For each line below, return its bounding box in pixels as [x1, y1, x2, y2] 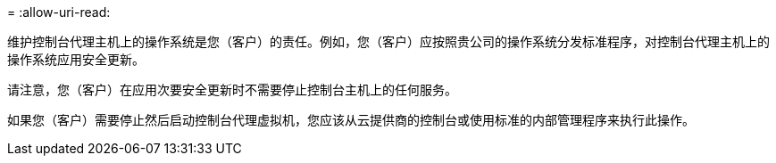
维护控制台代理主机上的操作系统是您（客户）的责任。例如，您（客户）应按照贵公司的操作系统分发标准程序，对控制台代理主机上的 [7, 34, 770, 49]
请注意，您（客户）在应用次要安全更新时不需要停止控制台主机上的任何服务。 [7, 82, 457, 97]
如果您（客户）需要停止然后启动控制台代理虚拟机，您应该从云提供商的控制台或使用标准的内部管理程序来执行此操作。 [7, 112, 695, 127]
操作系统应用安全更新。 [7, 52, 145, 67]
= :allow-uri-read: [7, 4, 111, 20]
